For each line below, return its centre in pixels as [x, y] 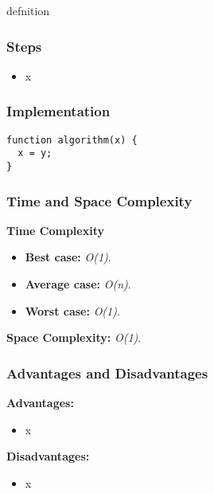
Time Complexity [55, 230]
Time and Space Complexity [99, 200]
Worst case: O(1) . [72, 310]
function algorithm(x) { [72, 140]
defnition [28, 10]
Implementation [58, 111]
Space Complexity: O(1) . [74, 337]
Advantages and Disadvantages [107, 372]
